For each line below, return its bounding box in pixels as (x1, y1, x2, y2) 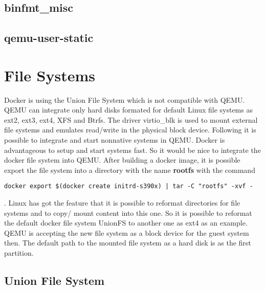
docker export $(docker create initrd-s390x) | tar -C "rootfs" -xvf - (4, 183, 253, 190)
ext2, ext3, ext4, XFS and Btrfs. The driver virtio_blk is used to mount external (4, 114, 258, 125)
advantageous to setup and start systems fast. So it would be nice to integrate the (4, 144, 261, 155)
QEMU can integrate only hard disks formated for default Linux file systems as (4, 104, 253, 115)
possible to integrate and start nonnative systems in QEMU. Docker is (4, 135, 225, 145)
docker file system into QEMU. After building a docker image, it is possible (4, 154, 240, 165)
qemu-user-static (4, 30, 94, 46)
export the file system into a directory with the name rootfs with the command (4, 164, 255, 175)
